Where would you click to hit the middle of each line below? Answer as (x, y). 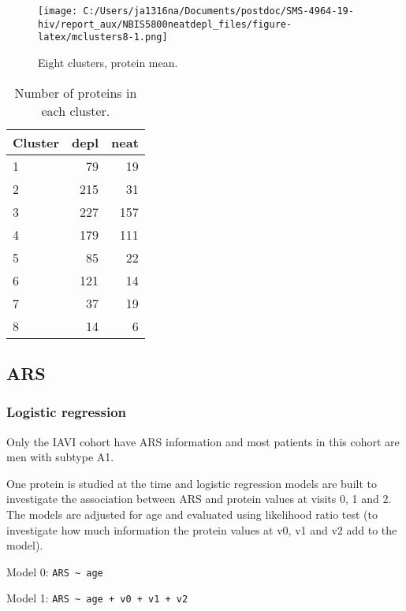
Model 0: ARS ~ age (55, 571)
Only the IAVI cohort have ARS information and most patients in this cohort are (203, 441)
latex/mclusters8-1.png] (103, 37)
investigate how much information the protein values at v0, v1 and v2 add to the (202, 529)
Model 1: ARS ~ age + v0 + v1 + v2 (97, 598)
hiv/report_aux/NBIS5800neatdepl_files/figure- (165, 24)
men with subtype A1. (60, 457)
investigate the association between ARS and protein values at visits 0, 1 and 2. (199, 499)
